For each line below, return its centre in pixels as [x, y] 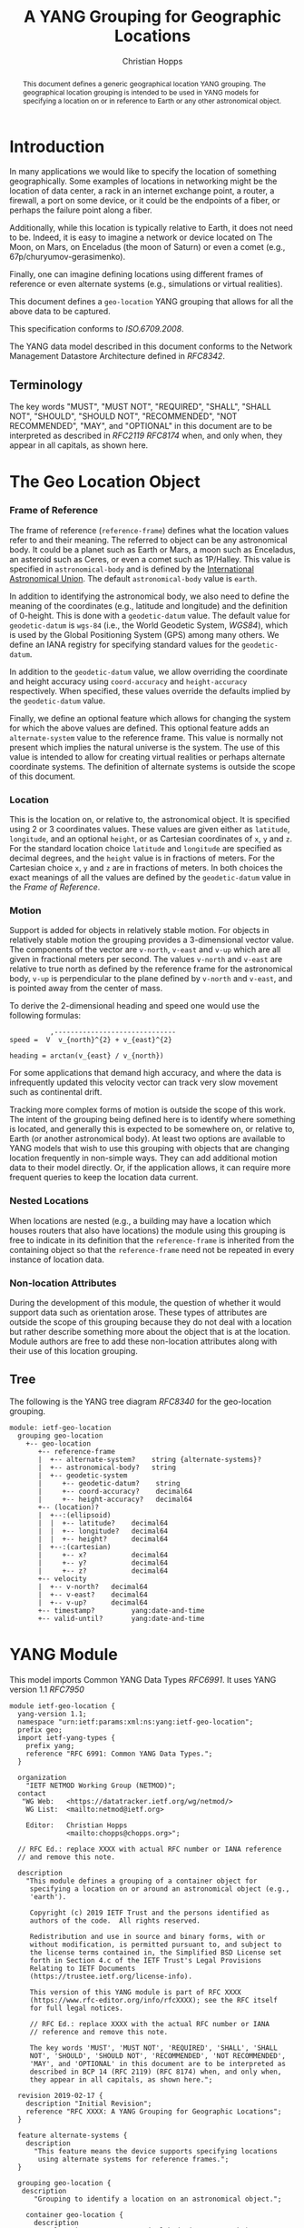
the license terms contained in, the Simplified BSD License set [156, 1952]
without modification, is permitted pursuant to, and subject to [156, 1945]
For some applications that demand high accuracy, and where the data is [146, 1073]
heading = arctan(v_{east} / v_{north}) [87, 1056]
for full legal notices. [77, 2008]
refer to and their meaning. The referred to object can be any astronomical [148, 540]
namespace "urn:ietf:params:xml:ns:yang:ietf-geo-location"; [136, 1722]
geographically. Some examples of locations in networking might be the [143, 181]
